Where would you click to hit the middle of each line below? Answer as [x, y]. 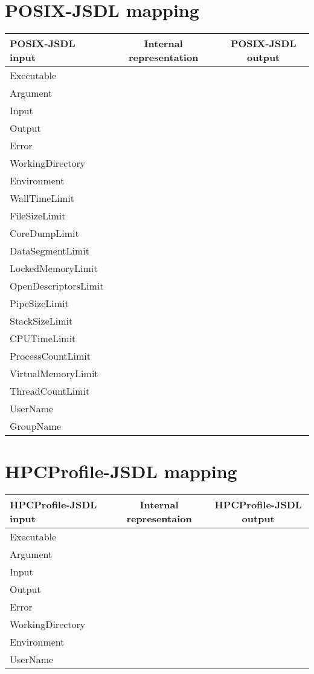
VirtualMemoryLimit [54, 374]
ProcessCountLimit [50, 356]
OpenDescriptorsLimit [57, 286]
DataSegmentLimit [50, 251]
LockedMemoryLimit [54, 268]
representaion [159, 519]
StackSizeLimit [41, 321]
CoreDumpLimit [44, 233]
